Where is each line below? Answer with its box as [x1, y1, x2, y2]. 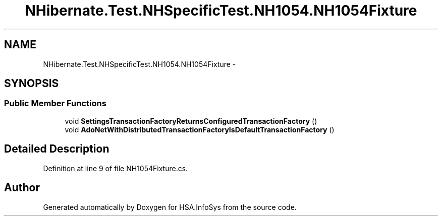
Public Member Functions [4, 98, 106, 109]
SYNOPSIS [4, 77, 59, 90]
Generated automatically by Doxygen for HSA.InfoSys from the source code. [43, 202, 297, 211]
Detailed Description [4, 142, 109, 156]
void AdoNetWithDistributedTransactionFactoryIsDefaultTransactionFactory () [65, 125, 335, 134]
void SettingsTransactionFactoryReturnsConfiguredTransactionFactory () [65, 116, 317, 125]
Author [4, 181, 40, 194]
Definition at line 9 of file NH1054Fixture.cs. [43, 164, 188, 173]
